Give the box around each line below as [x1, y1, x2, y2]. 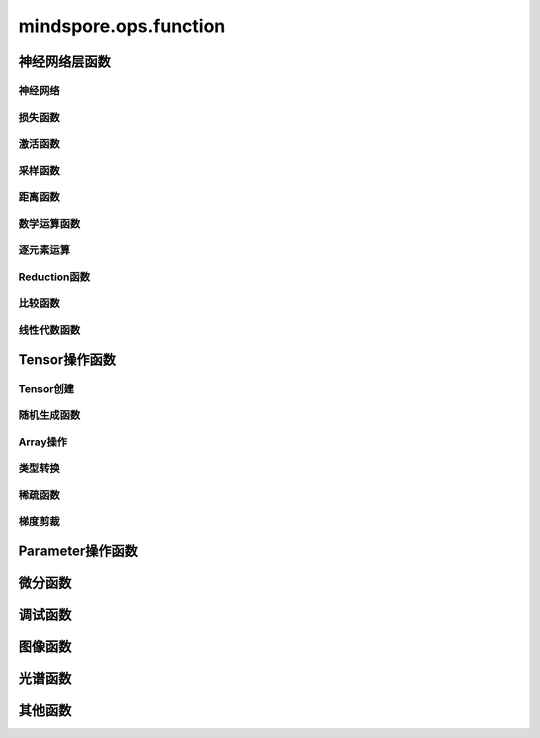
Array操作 [18, 435, 68, 449]
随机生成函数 [18, 408, 81, 422]
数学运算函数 [18, 216, 81, 230]
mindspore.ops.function [18, 15, 226, 37]
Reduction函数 [18, 270, 90, 284]
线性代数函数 [18, 323, 81, 337]
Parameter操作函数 [18, 543, 139, 559]
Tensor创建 [18, 381, 75, 395]
